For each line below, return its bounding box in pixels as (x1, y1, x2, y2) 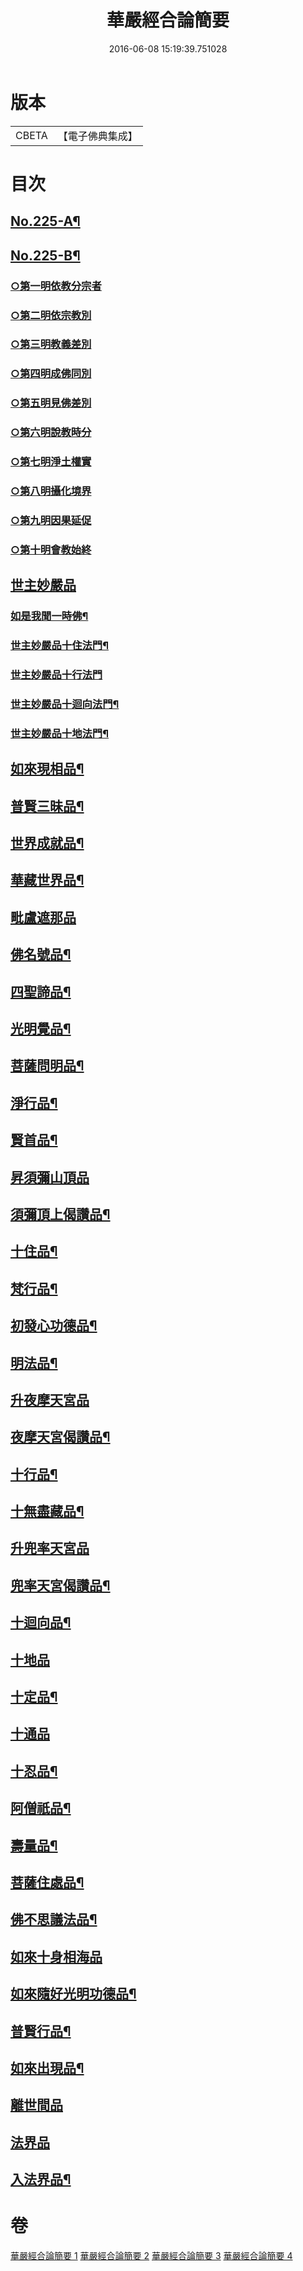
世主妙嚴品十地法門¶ (10, 726, 110, 740)
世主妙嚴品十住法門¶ (10, 639, 110, 653)
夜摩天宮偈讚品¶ (10, 1429, 111, 1446)
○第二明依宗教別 (10, 308, 92, 322)
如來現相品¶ (10, 761, 85, 778)
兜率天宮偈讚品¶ (10, 1577, 111, 1594)
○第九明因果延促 (10, 513, 92, 527)
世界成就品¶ (10, 835, 85, 852)
